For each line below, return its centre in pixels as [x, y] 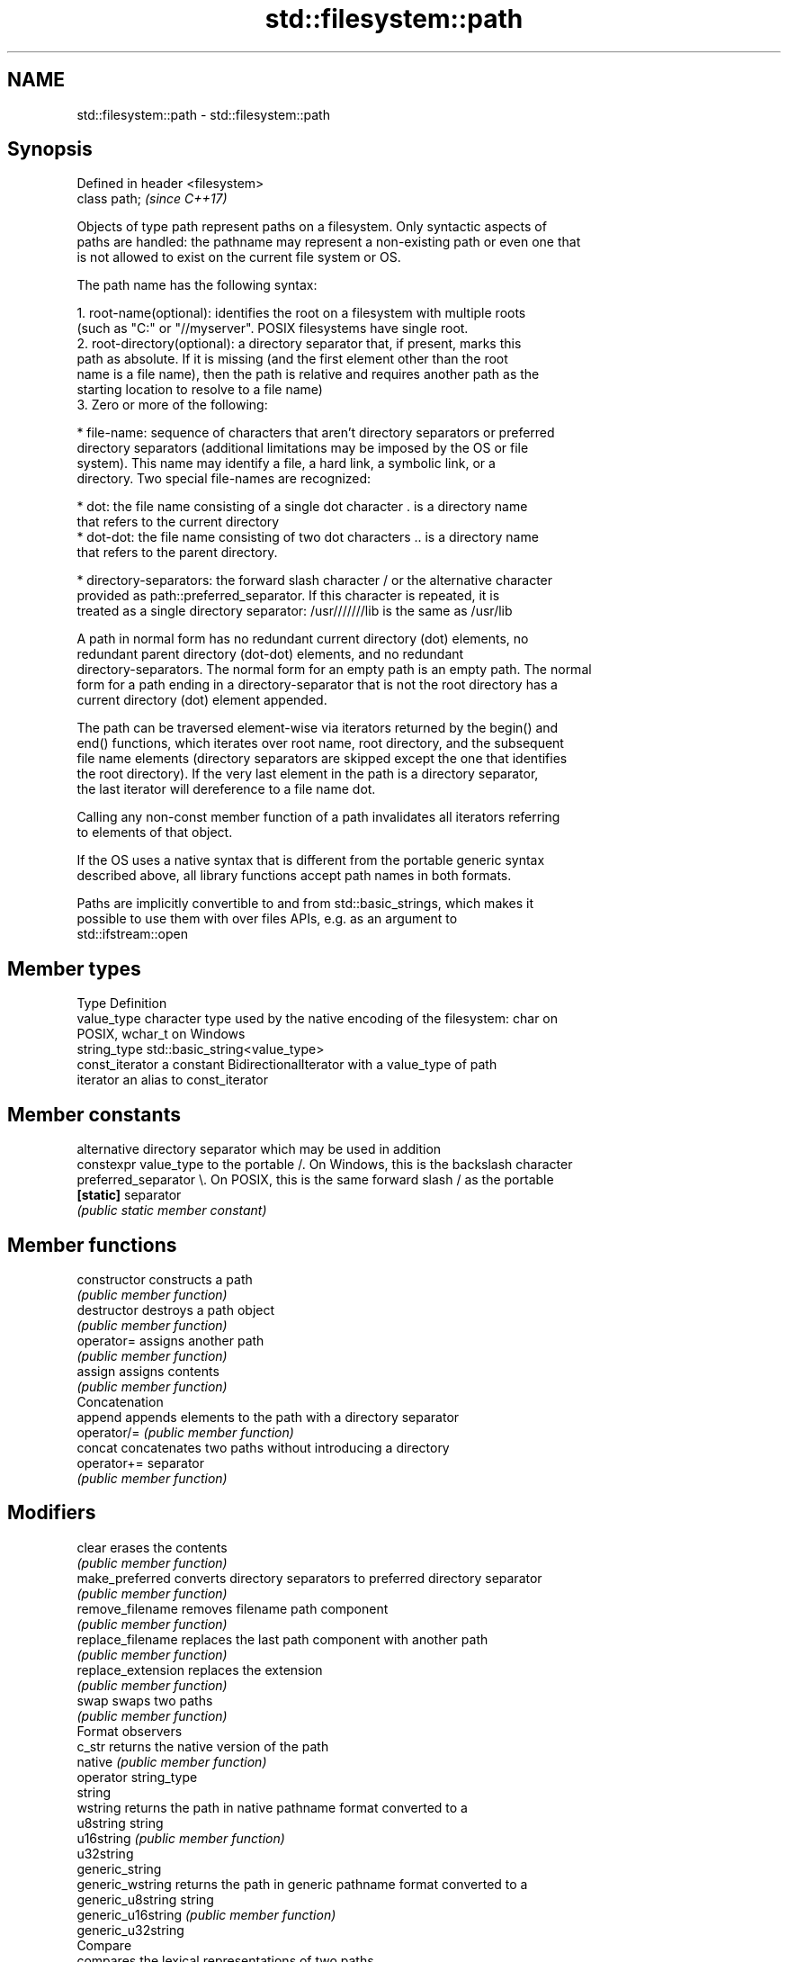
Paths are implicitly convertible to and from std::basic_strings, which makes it [305, 904]
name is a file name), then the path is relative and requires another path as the [308, 374]
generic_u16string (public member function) [206, 1914]
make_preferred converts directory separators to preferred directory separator [309, 1578]
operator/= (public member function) [185, 1432]
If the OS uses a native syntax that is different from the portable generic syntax [311, 860]
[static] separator [129, 1195]
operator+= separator [141, 1462]
